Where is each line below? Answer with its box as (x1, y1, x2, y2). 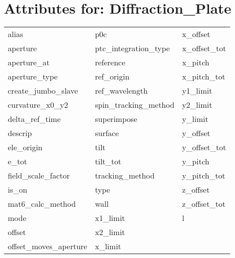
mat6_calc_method (8, 198, 76, 210)
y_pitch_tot (182, 170, 225, 181)
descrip (8, 127, 32, 139)
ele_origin (8, 141, 43, 153)
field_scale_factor (8, 170, 70, 181)
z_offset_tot (182, 198, 226, 210)
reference (95, 57, 126, 68)
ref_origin (95, 71, 129, 82)
